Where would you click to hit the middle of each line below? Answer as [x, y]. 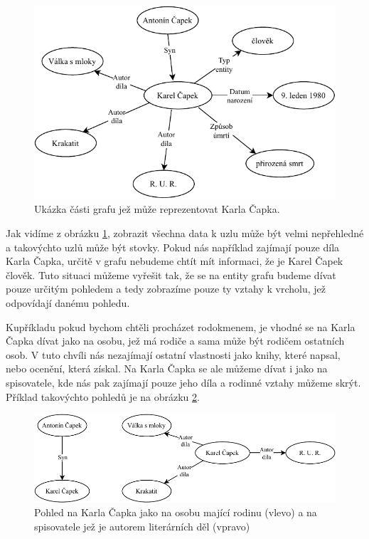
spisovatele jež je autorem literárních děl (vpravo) [142, 527]
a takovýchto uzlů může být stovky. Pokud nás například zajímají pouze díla [173, 247]
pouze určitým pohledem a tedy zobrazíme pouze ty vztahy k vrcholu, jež [166, 289]
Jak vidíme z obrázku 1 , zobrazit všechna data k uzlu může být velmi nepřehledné [185, 232]
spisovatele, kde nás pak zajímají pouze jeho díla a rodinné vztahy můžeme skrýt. [183, 382]
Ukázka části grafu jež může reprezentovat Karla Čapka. [157, 209]
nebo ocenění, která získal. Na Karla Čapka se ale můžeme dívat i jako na [167, 368]
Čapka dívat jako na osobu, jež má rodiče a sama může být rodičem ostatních [175, 341]
